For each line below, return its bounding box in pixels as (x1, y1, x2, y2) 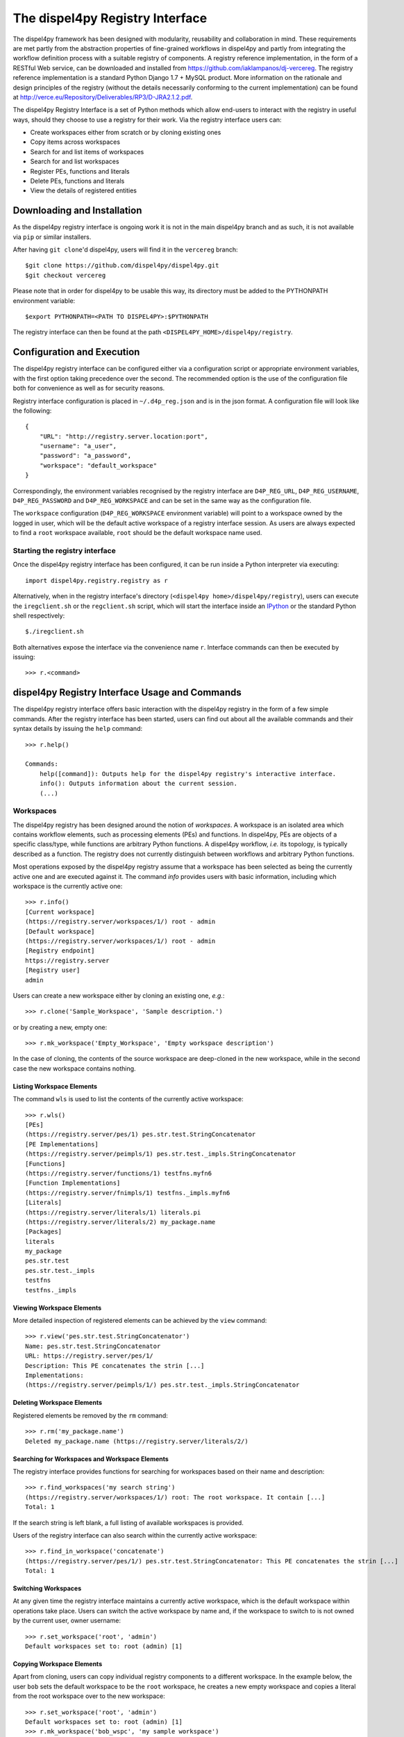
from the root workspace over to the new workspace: (12, 1692, 166, 1700)
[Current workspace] (25, 907, 95, 916)
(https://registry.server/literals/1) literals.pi (25, 1208, 201, 1216)
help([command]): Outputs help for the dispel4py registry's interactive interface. (39, 770, 337, 777)
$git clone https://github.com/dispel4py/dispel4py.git (25, 261, 219, 270)
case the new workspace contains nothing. (12, 1064, 136, 1073)
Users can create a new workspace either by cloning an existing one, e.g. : (12, 991, 225, 1000)
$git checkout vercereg (25, 271, 106, 279)
